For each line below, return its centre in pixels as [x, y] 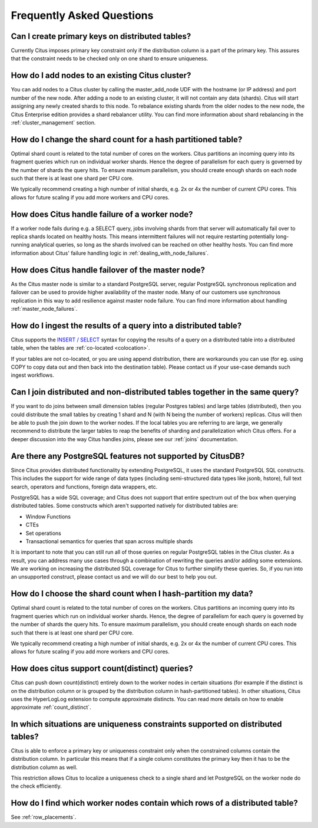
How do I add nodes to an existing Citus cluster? [101, 76]
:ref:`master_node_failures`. [44, 308]
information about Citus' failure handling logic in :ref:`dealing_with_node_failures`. [110, 253]
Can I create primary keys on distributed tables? [101, 36]
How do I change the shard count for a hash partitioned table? [127, 139]
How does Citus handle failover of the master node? [108, 270]
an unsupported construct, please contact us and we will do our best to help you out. [114, 577]
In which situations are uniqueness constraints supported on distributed [146, 724]
